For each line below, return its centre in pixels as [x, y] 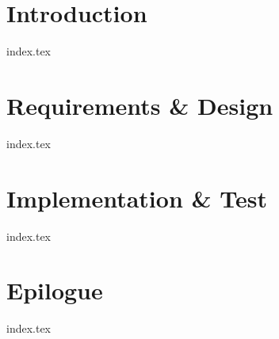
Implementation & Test [137, 198]
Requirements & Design [140, 105]
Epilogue [55, 290]
